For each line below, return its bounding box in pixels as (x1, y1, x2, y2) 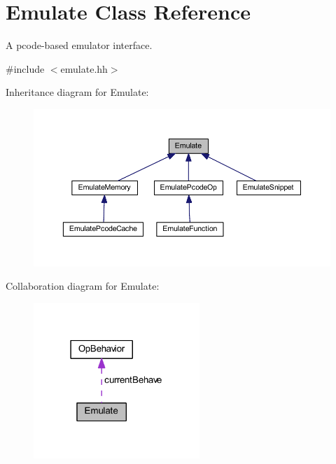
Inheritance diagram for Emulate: (6, 85, 149, 99)
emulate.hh (60, 61, 108, 76)
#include (6, 61, 45, 76)
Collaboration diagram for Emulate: (6, 279, 160, 293)
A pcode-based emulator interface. (6, 38, 153, 52)
